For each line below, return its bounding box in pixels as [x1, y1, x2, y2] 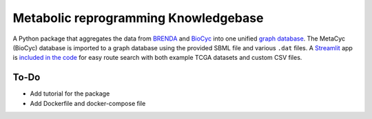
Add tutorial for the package [30, 89, 110, 98]
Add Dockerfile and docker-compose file [30, 99, 146, 107]
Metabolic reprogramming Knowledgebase [12, 10, 264, 25]
